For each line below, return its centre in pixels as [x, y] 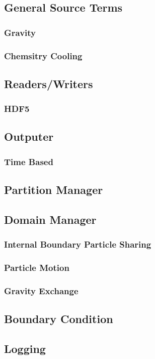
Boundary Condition [59, 319]
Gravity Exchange [41, 290]
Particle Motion [37, 268]
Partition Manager [54, 190]
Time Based [29, 161]
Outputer [29, 136]
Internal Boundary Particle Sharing [78, 244]
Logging [25, 348]
